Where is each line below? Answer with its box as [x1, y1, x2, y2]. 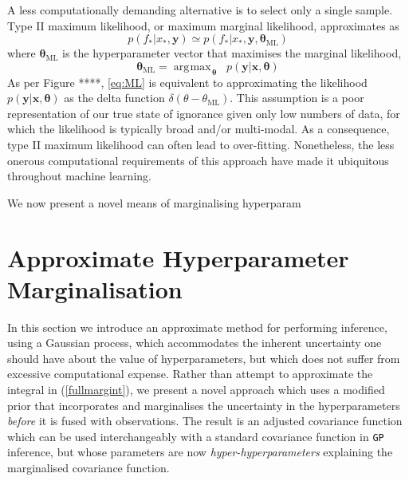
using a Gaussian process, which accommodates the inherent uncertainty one [7, 334, 382, 351]
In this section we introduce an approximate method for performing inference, [7, 318, 387, 335]
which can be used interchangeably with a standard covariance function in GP [7, 428, 384, 444]
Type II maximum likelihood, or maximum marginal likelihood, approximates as [7, 17, 399, 34]
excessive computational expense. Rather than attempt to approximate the [7, 365, 373, 382]
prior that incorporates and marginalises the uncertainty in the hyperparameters [7, 396, 400, 413]
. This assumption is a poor [230, 89, 364, 106]
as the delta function [64, 89, 165, 106]
